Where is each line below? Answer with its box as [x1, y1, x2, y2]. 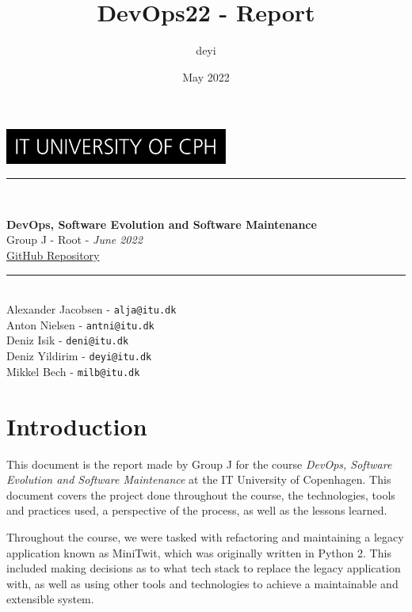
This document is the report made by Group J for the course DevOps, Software [6, 455, 392, 472]
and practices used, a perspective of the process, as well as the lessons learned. [6, 502, 387, 519]
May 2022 [182, 68, 230, 85]
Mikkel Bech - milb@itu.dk [6, 363, 140, 379]
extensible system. [6, 591, 94, 607]
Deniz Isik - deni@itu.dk [6, 332, 129, 348]
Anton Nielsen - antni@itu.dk [6, 316, 154, 333]
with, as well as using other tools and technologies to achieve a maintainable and [6, 575, 399, 591]
